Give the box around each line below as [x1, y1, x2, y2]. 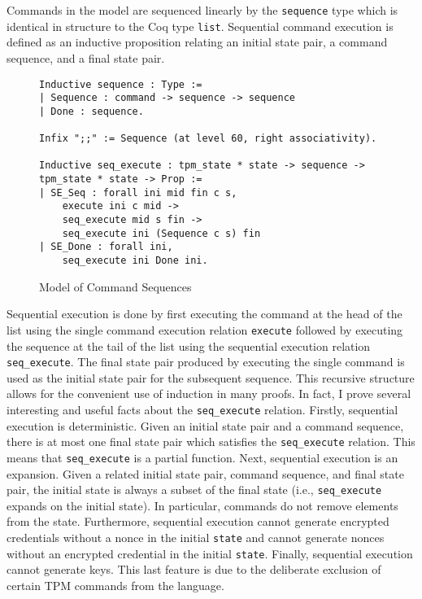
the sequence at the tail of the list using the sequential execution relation [7, 337, 371, 354]
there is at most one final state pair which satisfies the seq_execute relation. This [7, 433, 415, 450]
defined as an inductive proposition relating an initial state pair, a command [7, 33, 388, 50]
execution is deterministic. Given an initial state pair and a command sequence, [7, 417, 404, 434]
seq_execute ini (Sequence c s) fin [62, 227, 261, 239]
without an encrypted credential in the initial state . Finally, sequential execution [7, 544, 413, 562]
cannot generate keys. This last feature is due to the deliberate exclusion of [7, 561, 381, 578]
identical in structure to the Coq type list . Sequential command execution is [7, 17, 394, 34]
